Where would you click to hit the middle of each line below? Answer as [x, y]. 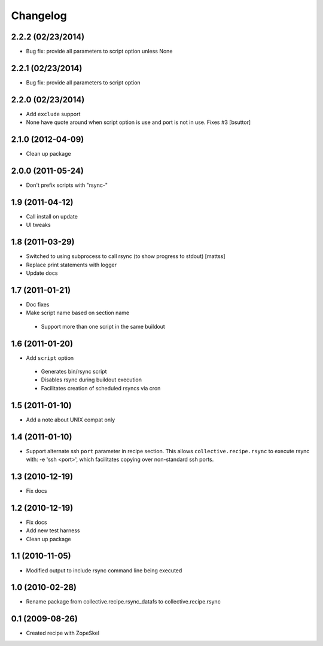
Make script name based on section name [78, 313]
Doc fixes [38, 304]
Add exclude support [53, 114]
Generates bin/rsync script [74, 372]
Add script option [50, 358]
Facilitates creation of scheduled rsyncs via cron [101, 388]
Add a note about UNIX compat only [71, 420]
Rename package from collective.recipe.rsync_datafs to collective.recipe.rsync [123, 602]
